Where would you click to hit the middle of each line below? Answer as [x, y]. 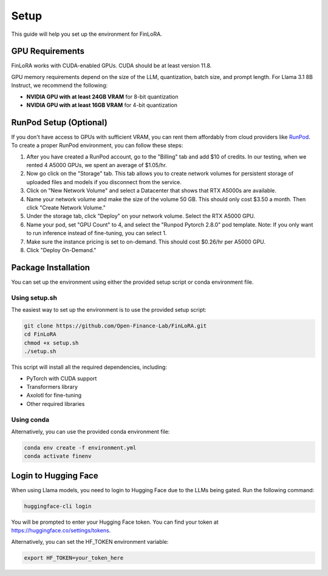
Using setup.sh [34, 298]
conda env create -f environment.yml [80, 447]
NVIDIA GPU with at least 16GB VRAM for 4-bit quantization [102, 105]
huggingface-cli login [58, 506]
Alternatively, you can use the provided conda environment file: [91, 431]
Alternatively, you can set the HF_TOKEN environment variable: [90, 541]
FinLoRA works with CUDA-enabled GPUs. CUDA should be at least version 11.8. [111, 66]
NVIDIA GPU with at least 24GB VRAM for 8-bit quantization [102, 97]
